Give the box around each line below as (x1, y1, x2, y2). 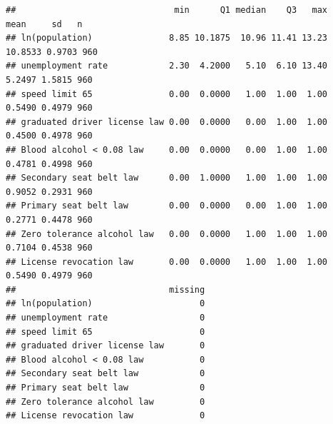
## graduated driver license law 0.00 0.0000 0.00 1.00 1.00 (6, 116, 328, 127)
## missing (6, 284, 205, 295)
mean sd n (6, 19, 83, 29)
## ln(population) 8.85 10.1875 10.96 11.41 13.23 (6, 33, 328, 44)
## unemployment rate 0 (6, 313, 205, 323)
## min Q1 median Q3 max (6, 5, 328, 15)
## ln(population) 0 (6, 298, 205, 309)
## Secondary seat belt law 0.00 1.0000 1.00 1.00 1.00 (6, 173, 328, 183)
